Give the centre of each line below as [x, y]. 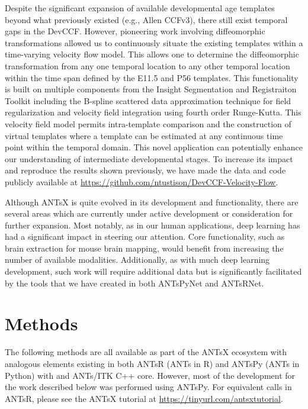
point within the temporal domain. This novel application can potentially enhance [154, 147]
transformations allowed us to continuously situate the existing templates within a [154, 42]
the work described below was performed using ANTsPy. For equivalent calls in [148, 387]
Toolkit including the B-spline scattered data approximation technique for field [148, 100]
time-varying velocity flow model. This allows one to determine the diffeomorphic [152, 54]
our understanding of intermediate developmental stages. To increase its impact [149, 158]
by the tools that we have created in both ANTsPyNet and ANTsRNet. [134, 283]
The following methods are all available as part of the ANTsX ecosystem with [146, 352]
